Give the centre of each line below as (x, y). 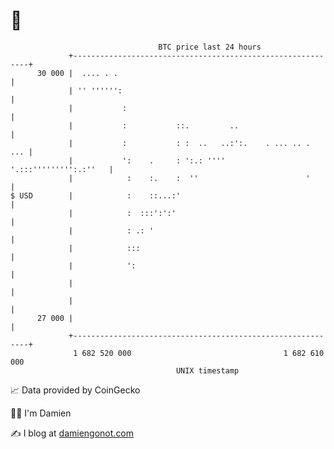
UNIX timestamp (207, 370)
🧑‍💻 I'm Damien (41, 413)
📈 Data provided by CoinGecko (75, 390)
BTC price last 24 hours (210, 47)
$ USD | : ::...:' (96, 195)
